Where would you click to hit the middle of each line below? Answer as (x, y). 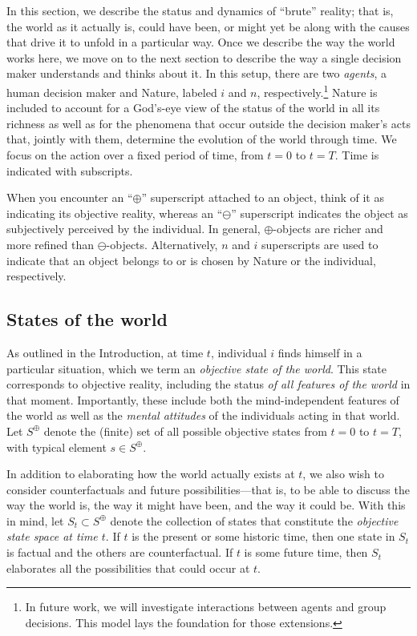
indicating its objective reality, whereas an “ (115, 213)
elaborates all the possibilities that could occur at (128, 568)
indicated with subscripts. (70, 170)
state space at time (52, 536)
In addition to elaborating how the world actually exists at (151, 474)
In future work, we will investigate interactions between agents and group (206, 607)
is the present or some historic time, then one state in (263, 536)
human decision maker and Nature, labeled (112, 92)
